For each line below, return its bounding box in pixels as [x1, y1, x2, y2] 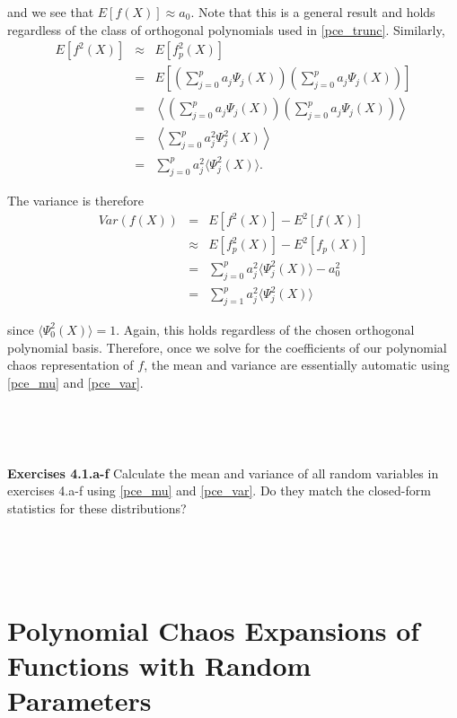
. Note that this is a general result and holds [190, 3, 435, 21]
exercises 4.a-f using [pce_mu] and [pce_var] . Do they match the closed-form [7, 481, 431, 500]
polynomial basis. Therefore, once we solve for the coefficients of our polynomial [7, 337, 447, 356]
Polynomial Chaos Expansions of [7, 611, 420, 648]
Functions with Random [7, 646, 312, 683]
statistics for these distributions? [7, 498, 187, 517]
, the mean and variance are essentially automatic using [144, 355, 450, 374]
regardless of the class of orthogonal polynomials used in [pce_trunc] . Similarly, [7, 20, 445, 39]
